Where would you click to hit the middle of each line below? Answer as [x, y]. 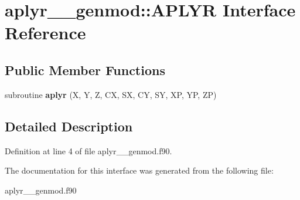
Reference [45, 33]
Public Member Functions [85, 70]
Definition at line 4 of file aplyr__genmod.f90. [88, 150]
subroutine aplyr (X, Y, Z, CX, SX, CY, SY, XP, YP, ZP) [111, 94]
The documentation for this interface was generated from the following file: [139, 170]
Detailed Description [69, 126]
